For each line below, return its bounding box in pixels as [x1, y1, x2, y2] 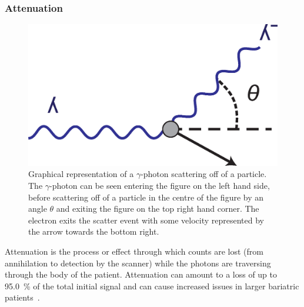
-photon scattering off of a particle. [141, 168, 267, 180]
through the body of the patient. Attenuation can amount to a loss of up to [5, 268, 278, 281]
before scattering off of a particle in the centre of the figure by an [28, 191, 264, 203]
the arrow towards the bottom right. [28, 225, 159, 238]
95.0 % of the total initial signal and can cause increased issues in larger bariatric [5, 279, 299, 292]
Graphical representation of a [28, 168, 134, 180]
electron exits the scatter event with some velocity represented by [28, 213, 264, 226]
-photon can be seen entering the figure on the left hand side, [49, 179, 270, 191]
